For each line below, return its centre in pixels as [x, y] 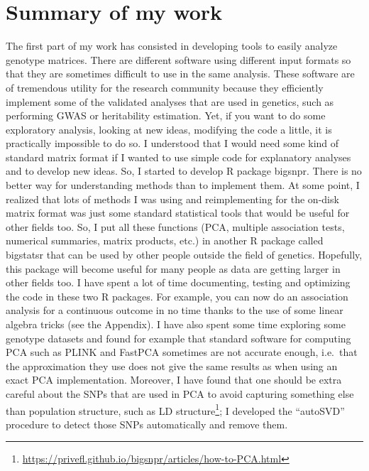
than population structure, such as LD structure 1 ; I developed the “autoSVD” [175, 409]
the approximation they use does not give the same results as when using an [172, 366]
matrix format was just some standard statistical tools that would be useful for [178, 213]
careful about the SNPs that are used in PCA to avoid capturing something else [180, 393]
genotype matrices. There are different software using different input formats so [178, 59]
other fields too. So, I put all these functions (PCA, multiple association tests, [175, 226]
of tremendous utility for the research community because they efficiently [165, 87]
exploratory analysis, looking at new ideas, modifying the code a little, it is [169, 129]
